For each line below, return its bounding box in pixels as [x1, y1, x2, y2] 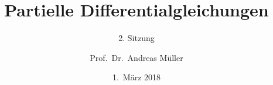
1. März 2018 [112, 71, 161, 83]
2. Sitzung [118, 32, 155, 44]
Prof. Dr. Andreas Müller [90, 51, 183, 63]
